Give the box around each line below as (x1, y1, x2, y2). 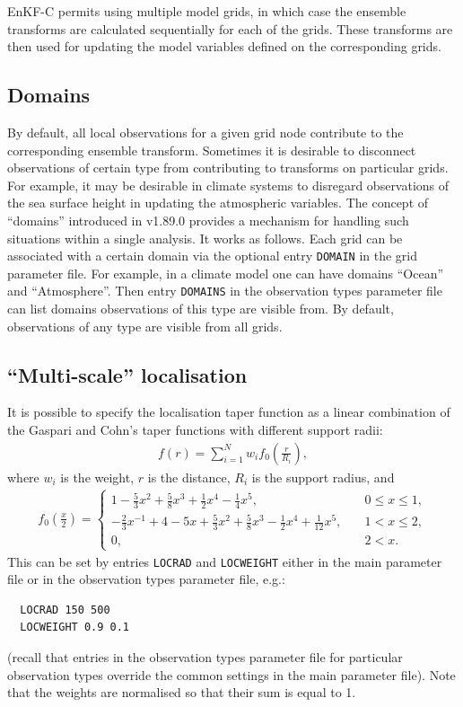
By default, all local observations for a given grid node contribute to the (7, 122, 404, 141)
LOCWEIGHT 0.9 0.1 (20, 621, 130, 634)
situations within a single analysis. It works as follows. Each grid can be (7, 228, 403, 247)
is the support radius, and (251, 467, 395, 486)
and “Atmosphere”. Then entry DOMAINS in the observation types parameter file (7, 281, 442, 300)
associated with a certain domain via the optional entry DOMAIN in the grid (7, 246, 418, 265)
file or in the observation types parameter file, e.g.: (7, 570, 285, 588)
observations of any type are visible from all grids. (7, 316, 283, 335)
